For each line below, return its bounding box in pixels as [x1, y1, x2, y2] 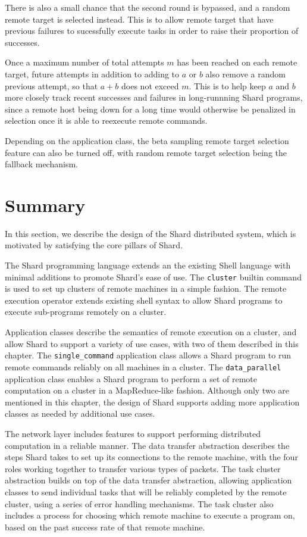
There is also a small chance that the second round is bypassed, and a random [5, 1, 290, 13]
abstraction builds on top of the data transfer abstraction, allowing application [5, 474, 292, 486]
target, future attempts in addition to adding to [5, 67, 180, 80]
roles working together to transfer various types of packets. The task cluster [5, 462, 281, 474]
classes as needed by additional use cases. [5, 407, 155, 420]
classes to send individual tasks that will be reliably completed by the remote [5, 485, 287, 498]
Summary [5, 192, 86, 217]
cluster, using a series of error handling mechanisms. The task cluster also [5, 497, 274, 510]
